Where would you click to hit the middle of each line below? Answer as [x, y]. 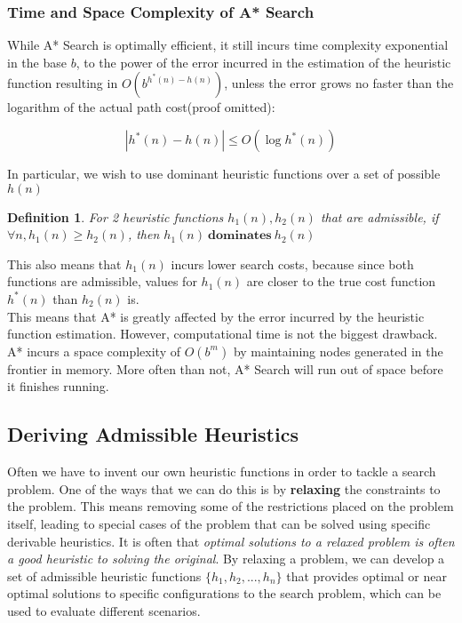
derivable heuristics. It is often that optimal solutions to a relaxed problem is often [231, 541]
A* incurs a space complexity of [94, 351]
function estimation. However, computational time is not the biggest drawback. [223, 334]
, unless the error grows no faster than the [339, 83]
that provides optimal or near [366, 575]
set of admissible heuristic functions [104, 575]
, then [143, 234]
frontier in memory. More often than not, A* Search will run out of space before [225, 368]
